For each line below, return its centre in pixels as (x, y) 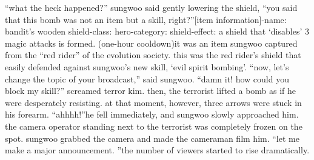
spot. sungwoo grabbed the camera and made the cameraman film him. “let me (152, 138)
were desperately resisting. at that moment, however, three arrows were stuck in (153, 102)
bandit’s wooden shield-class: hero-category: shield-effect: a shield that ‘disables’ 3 (157, 31)
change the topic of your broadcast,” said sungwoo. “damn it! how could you (147, 78)
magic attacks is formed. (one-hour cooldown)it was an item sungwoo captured (151, 43)
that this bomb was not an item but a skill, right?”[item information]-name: (146, 19)
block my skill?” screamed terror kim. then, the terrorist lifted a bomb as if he (151, 91)
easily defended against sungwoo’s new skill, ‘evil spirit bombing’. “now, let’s (147, 66)
